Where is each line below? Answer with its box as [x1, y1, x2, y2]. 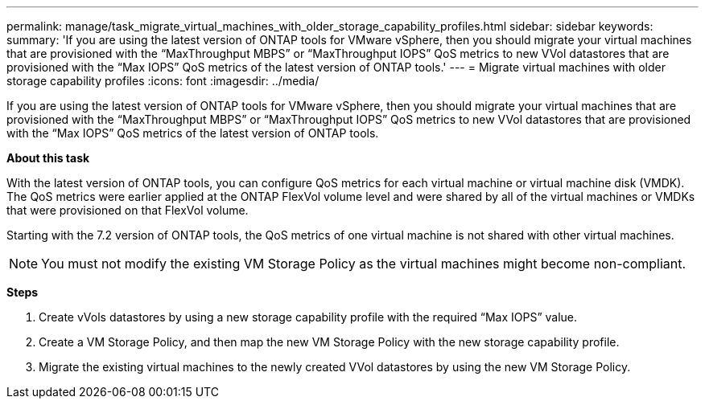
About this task [6, 151, 90, 165]
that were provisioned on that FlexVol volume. [6, 203, 249, 217]
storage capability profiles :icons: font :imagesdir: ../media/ [6, 74, 320, 88]
